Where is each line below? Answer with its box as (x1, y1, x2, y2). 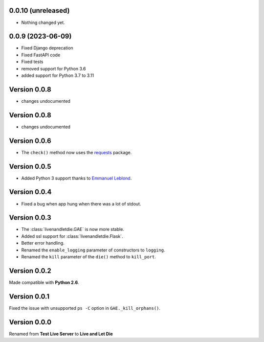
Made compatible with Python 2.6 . (9, 279, 79, 285)
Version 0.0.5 (9, 162, 51, 171)
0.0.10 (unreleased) (9, 6, 70, 15)
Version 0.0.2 (9, 267, 51, 275)
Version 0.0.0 (9, 318, 51, 326)
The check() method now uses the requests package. (21, 149, 132, 155)
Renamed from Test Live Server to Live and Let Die (9, 331, 113, 337)
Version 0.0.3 (9, 213, 51, 222)
